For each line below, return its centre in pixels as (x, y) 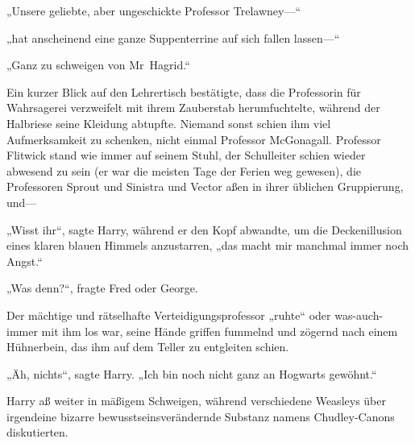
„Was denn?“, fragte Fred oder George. (102, 288)
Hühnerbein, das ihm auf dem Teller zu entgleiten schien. (148, 347)
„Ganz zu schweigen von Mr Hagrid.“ (98, 65)
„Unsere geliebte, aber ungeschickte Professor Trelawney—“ (154, 10)
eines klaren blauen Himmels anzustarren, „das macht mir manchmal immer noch (208, 245)
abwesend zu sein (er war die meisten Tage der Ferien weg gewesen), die (184, 170)
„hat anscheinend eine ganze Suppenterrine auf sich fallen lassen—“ (173, 37)
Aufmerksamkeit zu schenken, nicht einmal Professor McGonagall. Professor (194, 139)
